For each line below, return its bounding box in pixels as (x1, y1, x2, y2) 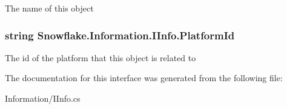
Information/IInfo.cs (5, 92, 81, 104)
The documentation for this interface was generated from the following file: (5, 71, 283, 84)
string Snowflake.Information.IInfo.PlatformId (5, 27, 235, 42)
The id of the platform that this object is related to (5, 51, 196, 64)
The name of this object (5, 2, 94, 14)
